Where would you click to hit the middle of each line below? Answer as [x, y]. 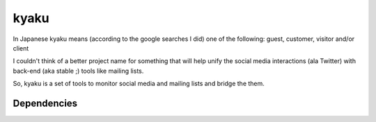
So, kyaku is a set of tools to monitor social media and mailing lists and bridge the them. [139, 84]
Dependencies [45, 103]
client [21, 48]
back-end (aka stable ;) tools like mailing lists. [78, 71]
